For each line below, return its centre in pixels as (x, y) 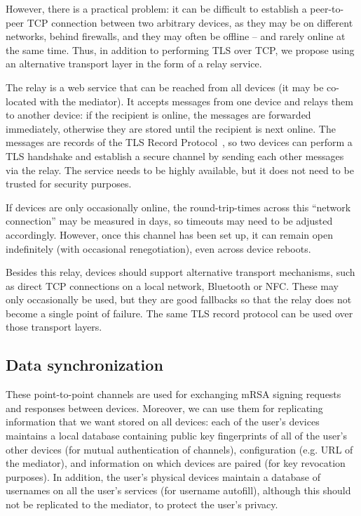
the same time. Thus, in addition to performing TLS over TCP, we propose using (180, 49)
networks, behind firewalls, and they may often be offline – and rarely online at (176, 36)
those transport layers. (54, 327)
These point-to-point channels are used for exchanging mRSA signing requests (173, 394)
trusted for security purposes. (69, 184)
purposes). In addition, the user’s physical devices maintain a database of (163, 476)
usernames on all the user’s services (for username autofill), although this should (178, 490)
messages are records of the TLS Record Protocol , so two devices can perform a (179, 142)
